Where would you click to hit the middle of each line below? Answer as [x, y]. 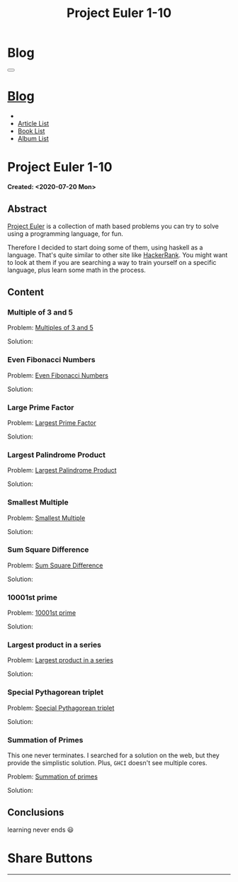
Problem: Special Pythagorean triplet [61, 708]
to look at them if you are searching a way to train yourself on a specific [112, 262]
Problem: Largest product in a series [60, 660]
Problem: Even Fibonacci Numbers [58, 375]
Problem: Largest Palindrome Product [62, 470]
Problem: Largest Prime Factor [52, 422]
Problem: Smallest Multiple [46, 518]
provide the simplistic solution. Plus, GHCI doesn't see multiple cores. [107, 762]
